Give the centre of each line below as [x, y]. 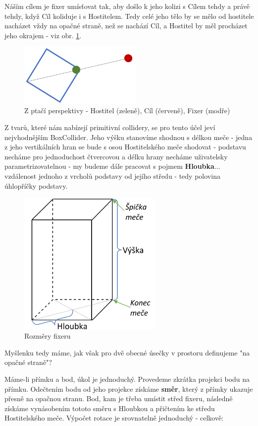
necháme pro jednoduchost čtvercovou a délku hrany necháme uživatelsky [116, 156]
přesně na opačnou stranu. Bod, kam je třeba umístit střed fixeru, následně [119, 398]
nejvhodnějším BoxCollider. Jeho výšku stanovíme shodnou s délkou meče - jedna [129, 137]
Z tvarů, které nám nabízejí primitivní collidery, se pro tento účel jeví [110, 127]
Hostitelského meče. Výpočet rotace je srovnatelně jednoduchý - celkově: [114, 418]
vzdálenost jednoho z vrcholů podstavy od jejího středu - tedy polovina [112, 176]
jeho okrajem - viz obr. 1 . [43, 35]
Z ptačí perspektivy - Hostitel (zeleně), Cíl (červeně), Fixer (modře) [127, 110]
